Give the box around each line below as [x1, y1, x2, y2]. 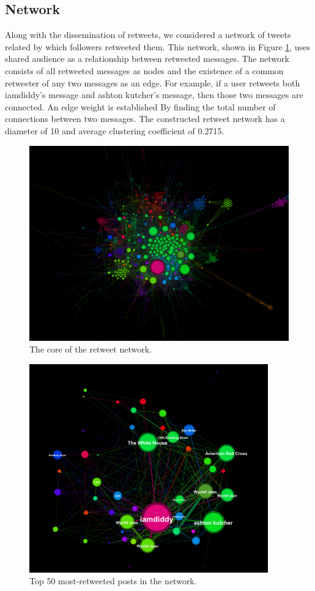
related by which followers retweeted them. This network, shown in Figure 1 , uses [5, 40, 310, 53]
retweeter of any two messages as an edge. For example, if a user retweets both [5, 76, 300, 89]
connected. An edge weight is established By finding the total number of [5, 100, 276, 113]
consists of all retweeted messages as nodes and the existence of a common [5, 64, 284, 77]
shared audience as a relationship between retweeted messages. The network [5, 52, 289, 65]
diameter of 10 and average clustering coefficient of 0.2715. [5, 124, 224, 137]
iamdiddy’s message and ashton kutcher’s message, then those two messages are [5, 88, 303, 101]
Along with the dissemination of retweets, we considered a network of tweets [5, 28, 291, 41]
